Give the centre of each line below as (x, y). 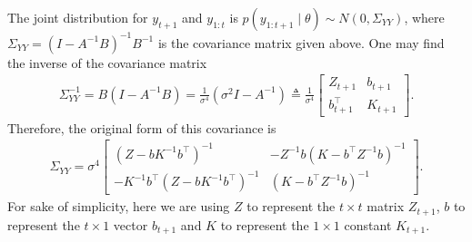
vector (131, 224)
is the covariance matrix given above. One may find (301, 42)
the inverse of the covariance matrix (107, 62)
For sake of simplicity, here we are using (119, 206)
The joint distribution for (78, 17)
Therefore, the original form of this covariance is (142, 127)
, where (424, 17)
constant (368, 224)
